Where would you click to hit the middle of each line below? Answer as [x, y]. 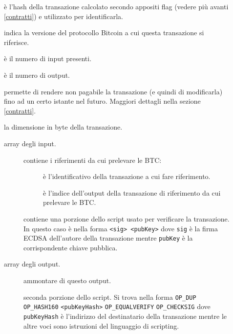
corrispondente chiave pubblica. [71, 247]
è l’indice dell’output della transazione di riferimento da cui [132, 192]
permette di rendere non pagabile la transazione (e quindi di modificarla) [113, 91]
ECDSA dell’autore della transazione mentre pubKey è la [108, 238]
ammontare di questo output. [67, 280]
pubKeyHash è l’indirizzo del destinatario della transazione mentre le [125, 316]
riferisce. [17, 42]
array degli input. [30, 143]
